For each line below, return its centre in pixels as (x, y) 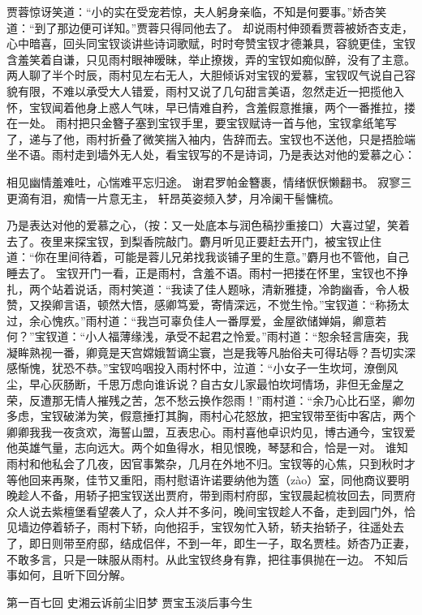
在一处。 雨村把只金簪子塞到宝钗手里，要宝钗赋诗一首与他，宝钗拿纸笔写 (202, 123)
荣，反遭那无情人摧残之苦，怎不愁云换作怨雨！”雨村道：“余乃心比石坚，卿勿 (211, 400)
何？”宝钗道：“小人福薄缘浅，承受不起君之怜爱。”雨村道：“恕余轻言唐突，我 (208, 336)
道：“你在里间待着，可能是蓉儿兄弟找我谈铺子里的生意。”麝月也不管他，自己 (208, 257)
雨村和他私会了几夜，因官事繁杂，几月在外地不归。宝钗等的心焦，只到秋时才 (211, 464)
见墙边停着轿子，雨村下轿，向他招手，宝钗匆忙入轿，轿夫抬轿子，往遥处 (200, 527)
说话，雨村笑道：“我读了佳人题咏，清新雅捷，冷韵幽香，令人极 (242, 288)
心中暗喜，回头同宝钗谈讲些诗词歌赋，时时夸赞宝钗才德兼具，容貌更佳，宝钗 (211, 43)
